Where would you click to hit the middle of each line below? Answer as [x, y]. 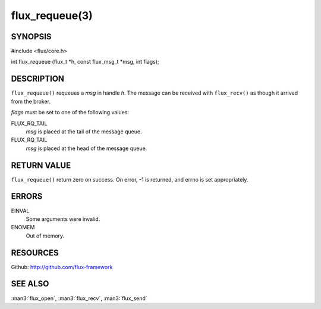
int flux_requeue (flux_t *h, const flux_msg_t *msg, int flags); [85, 62]
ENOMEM [23, 227]
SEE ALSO [30, 284]
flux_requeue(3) [52, 15]
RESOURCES [35, 253]
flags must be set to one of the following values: [70, 113]
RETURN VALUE [41, 165]
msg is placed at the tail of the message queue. [84, 132]
